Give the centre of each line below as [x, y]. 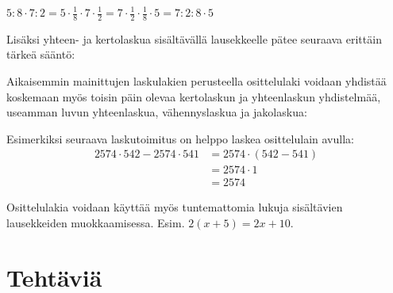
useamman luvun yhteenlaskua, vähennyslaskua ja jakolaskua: [157, 112]
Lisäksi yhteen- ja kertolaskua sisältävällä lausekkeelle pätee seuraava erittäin [194, 38]
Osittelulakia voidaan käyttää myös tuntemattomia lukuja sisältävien [175, 207]
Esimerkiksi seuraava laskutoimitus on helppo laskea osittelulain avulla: [180, 138]
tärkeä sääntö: [41, 54]
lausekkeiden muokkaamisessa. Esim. [96, 223]
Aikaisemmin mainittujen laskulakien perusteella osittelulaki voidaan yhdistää [196, 81]
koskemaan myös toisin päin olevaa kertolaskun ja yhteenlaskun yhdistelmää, [194, 96]
